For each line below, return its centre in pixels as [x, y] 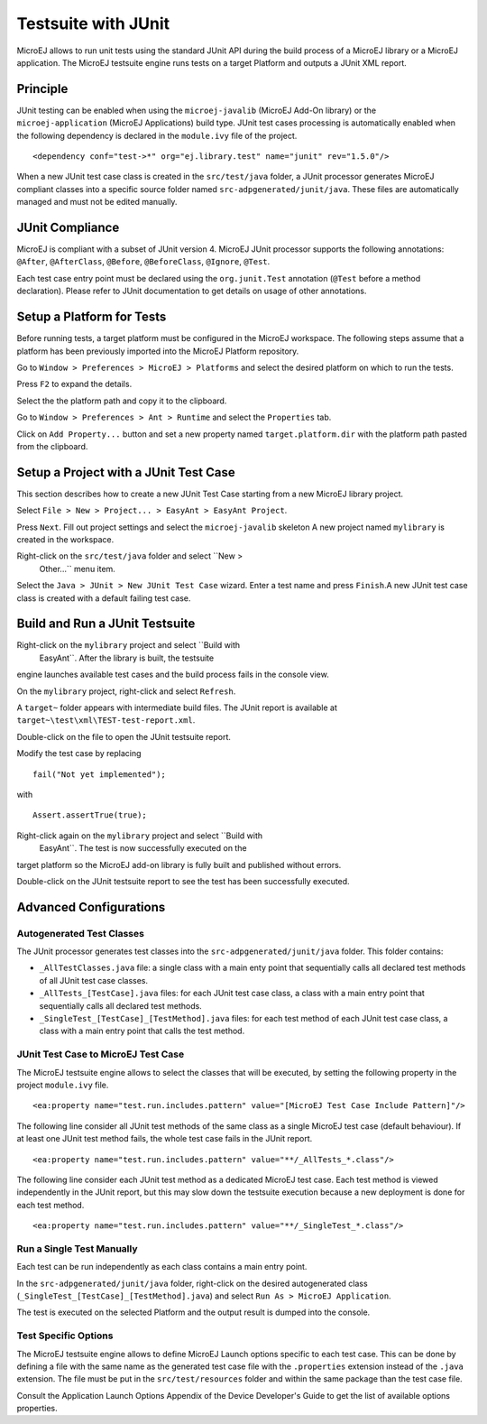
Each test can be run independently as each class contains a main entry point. [162, 1267]
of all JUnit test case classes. [94, 980]
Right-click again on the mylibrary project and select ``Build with [140, 836]
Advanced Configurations [91, 907]
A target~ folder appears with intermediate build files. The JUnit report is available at [177, 707]
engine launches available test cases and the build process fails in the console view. [173, 675]
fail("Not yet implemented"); [100, 774]
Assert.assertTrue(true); [90, 815]
